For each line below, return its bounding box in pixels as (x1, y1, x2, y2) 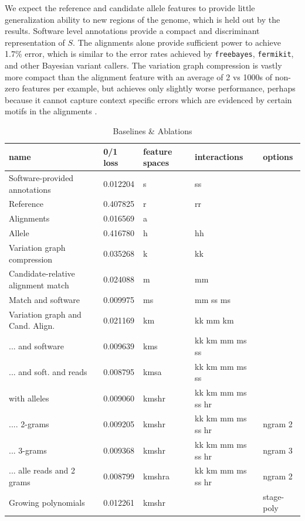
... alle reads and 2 (9, 464, 75, 476)
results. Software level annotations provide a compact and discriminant (5, 25, 260, 37)
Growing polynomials (9, 496, 85, 508)
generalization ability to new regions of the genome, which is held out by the (5, 13, 280, 25)
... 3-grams (9, 444, 47, 456)
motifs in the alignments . (5, 105, 97, 117)
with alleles (9, 391, 49, 404)
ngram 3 (263, 444, 293, 456)
